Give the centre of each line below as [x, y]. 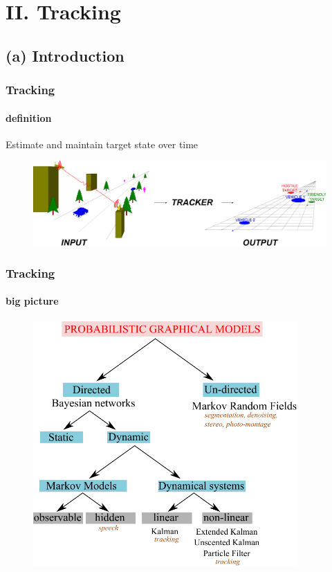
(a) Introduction [65, 55]
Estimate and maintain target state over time [102, 144]
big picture [32, 301]
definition [29, 117]
